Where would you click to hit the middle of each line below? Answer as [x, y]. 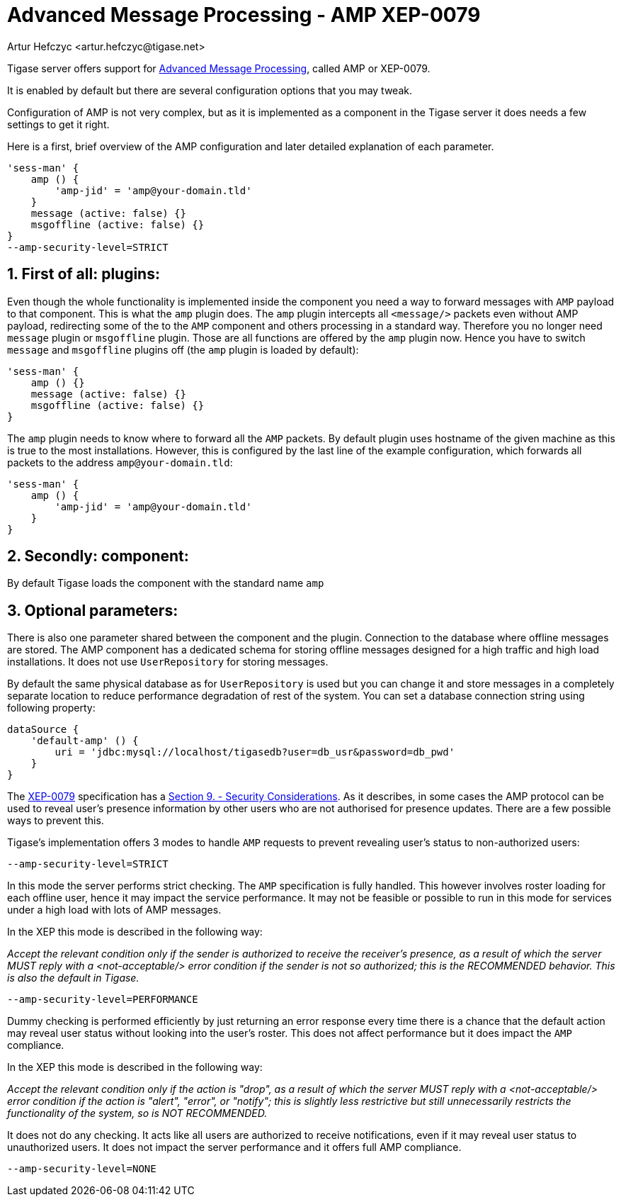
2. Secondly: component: [98, 556]
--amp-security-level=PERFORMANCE [103, 1000]
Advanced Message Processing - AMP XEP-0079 [244, 15]
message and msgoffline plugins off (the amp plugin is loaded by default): [183, 349]
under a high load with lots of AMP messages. [114, 910]
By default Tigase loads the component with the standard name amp [166, 583]
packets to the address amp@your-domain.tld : [120, 462]
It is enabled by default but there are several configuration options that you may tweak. [210, 90]
